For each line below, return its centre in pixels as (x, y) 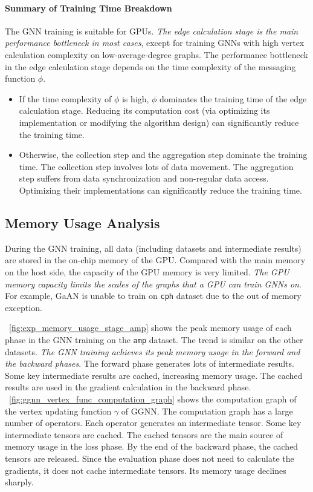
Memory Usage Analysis (82, 222)
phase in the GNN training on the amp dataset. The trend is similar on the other (154, 339)
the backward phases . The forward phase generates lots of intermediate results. (150, 363)
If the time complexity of (65, 98)
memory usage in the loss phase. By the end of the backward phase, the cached (152, 446)
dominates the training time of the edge (233, 98)
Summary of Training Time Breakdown (89, 8)
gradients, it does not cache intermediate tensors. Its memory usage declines (146, 470)
